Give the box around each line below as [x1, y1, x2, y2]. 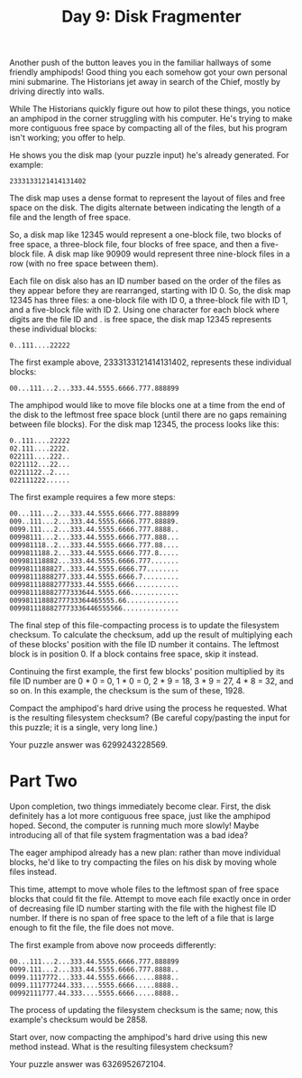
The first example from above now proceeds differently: [9, 940, 216, 951]
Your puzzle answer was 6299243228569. [9, 739, 169, 750]
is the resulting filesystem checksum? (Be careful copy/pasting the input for [9, 712, 290, 723]
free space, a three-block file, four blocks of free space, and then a [9, 239, 260, 250]
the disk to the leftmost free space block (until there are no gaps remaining [9, 409, 287, 421]
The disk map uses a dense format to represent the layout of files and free [9, 192, 286, 204]
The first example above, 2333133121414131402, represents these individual [9, 357, 292, 367]
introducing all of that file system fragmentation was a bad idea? [9, 830, 249, 841]
